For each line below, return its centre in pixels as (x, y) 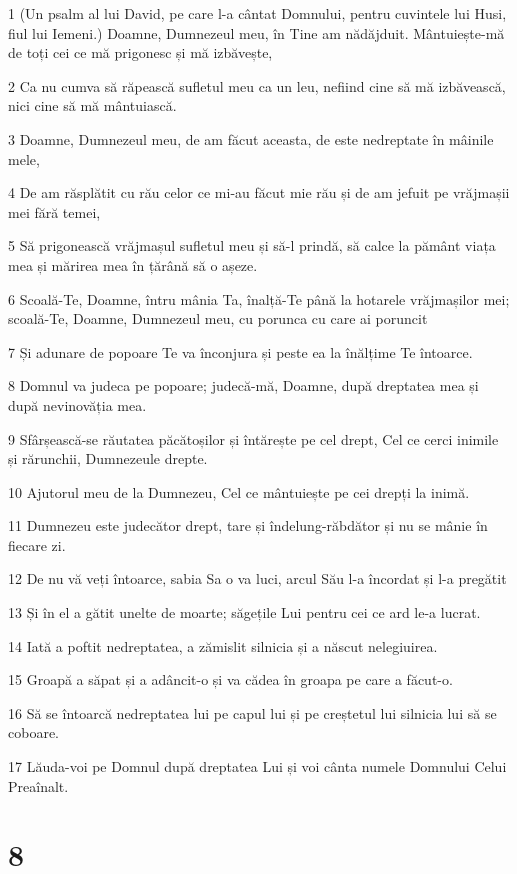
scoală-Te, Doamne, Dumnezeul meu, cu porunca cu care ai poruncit (218, 318)
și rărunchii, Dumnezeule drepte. (108, 458)
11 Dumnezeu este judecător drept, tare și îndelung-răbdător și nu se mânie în (248, 525)
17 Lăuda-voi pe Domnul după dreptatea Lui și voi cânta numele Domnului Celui (257, 766)
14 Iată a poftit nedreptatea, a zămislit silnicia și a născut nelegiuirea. (223, 645)
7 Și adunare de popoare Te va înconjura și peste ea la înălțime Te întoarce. (240, 351)
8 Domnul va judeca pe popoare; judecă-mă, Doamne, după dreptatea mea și (243, 385)
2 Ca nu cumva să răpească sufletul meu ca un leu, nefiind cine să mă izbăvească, (257, 85)
